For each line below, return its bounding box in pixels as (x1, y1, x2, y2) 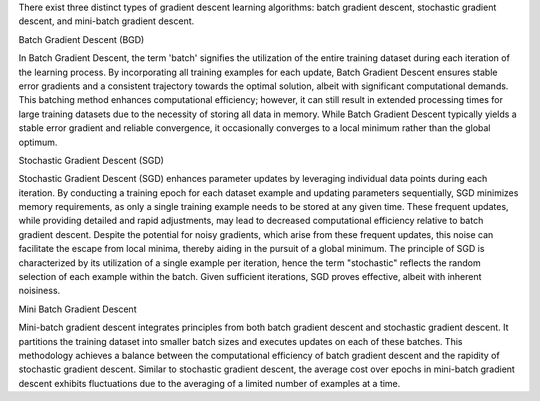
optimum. (18, 136, 58, 148)
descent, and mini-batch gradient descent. (18, 15, 195, 27)
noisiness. (18, 285, 61, 297)
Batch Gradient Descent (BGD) (18, 33, 145, 45)
